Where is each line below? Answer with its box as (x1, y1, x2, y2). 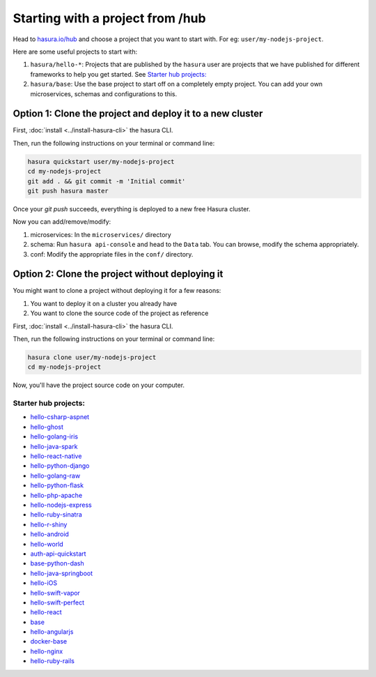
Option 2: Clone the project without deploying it (13, 268, 224, 280)
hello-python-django (30, 462, 90, 470)
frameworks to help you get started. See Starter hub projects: (30, 70, 207, 78)
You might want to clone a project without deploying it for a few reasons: (13, 287, 221, 295)
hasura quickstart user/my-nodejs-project (27, 158, 175, 165)
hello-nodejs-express (30, 501, 92, 509)
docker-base (30, 637, 68, 646)
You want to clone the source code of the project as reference (30, 309, 209, 317)
